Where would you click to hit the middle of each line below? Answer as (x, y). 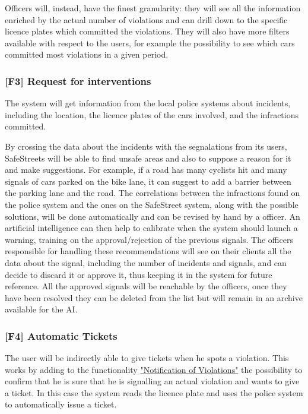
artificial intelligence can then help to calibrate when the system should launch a (151, 228)
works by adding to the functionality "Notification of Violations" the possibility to (154, 369)
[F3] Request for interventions (78, 80)
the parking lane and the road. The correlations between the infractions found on (153, 193)
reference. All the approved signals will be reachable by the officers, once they (146, 286)
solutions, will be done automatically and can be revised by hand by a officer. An (153, 216)
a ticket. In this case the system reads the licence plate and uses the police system (154, 392)
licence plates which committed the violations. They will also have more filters (147, 31)
